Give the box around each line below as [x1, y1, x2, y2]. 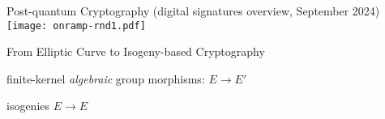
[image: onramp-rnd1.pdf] [6, 19, 146, 32]
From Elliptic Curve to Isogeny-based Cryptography [6, 43, 265, 60]
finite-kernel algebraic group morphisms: [6, 70, 205, 87]
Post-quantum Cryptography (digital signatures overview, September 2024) [6, 2, 380, 19]
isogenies [6, 97, 50, 114]
